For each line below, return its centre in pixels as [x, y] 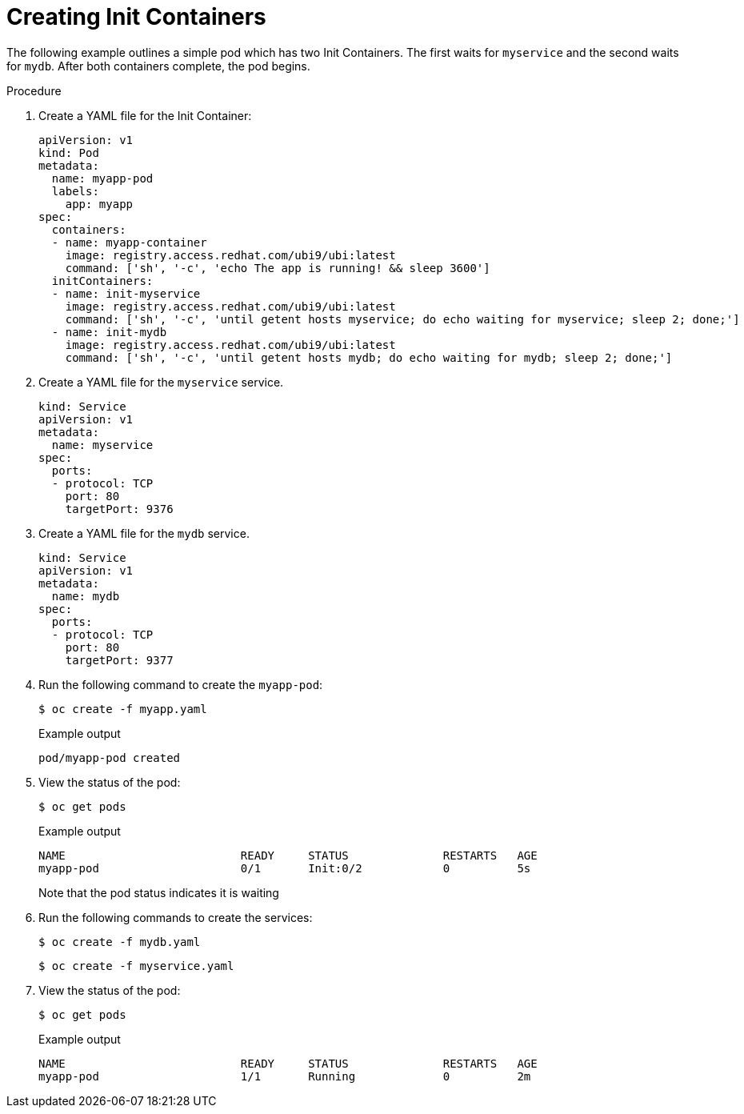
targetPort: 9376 [119, 509]
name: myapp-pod [102, 178]
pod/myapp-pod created [110, 757]
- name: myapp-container [129, 242]
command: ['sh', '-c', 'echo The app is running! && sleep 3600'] [278, 268]
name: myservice [102, 445]
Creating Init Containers [136, 17]
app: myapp [99, 204]
